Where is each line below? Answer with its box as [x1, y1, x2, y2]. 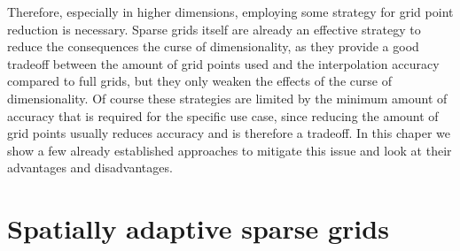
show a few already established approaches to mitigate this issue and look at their [7, 141, 452, 159]
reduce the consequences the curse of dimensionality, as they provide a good [7, 37, 419, 56]
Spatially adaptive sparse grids [7, 210, 389, 247]
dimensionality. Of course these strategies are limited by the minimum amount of [7, 88, 448, 107]
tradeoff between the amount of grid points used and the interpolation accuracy [7, 54, 440, 72]
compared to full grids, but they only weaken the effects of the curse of [7, 72, 392, 90]
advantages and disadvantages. [7, 158, 173, 177]
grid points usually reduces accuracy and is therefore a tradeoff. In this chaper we [7, 124, 450, 142]
